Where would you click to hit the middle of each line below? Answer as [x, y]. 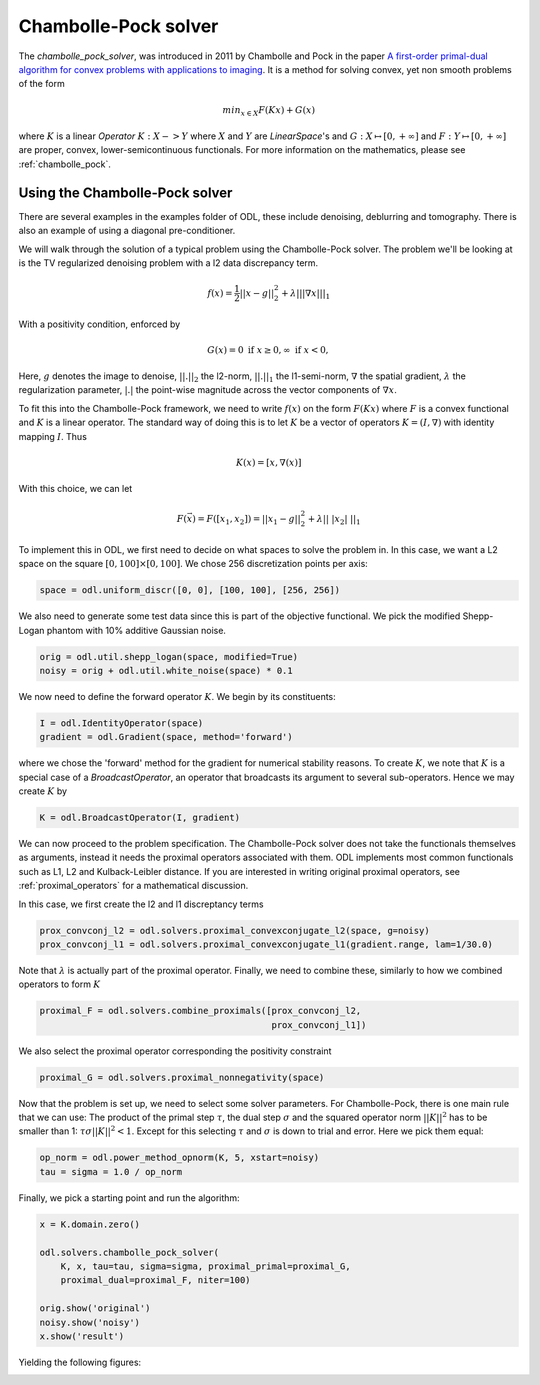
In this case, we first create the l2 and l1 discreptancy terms [141, 904]
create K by [43, 791]
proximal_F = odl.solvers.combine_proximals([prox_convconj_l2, [200, 1011]
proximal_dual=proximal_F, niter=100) [155, 1280]
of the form [41, 84]
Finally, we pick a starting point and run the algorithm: [129, 1197]
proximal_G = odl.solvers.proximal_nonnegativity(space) [182, 1077]
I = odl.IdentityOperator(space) [121, 723]
